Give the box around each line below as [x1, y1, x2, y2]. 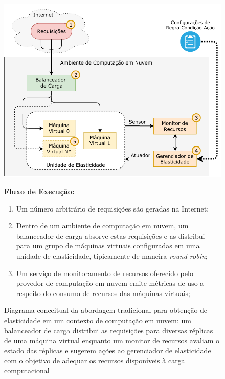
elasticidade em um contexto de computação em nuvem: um [4, 315, 191, 326]
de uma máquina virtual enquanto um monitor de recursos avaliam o [4, 335, 220, 346]
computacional [4, 365, 50, 375]
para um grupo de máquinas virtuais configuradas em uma [16, 240, 200, 251]
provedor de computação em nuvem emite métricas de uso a [16, 278, 204, 288]
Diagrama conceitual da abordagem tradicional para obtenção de [4, 305, 208, 315]
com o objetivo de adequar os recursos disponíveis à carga [4, 355, 185, 366]
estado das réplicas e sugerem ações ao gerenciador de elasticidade [4, 345, 211, 355]
